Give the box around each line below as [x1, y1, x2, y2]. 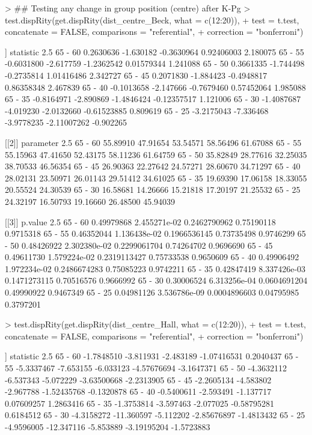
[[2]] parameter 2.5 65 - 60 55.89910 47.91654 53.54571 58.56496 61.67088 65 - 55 [5, 136, 302, 148]
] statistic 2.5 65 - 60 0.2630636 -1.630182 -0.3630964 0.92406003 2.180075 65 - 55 [5, 45, 304, 58]
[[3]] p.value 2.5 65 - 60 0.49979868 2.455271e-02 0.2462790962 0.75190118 [5, 215, 276, 228]
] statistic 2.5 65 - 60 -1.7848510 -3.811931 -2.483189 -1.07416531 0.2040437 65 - [5, 350, 299, 362]
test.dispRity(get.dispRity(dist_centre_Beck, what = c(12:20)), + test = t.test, [5, 13, 299, 26]
